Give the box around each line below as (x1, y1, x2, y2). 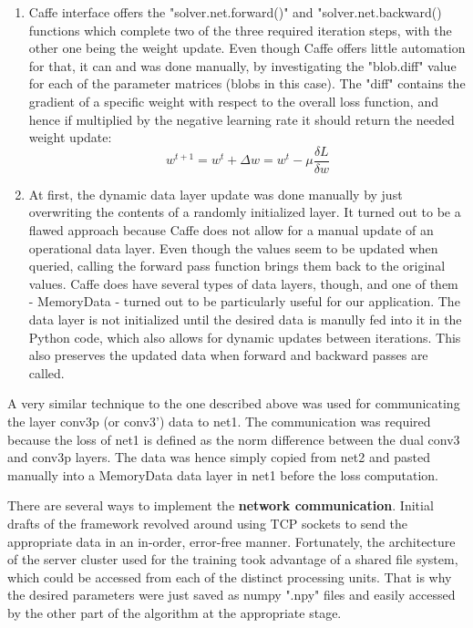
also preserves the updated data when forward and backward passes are (28, 345, 428, 365)
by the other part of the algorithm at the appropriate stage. (7, 602, 342, 622)
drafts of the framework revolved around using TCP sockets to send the (7, 513, 408, 532)
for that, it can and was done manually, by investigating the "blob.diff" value (28, 56, 457, 75)
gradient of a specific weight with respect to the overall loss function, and (28, 91, 438, 110)
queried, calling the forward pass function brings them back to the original (28, 256, 446, 275)
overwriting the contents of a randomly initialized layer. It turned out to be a (28, 202, 461, 221)
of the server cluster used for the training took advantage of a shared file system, (7, 550, 458, 569)
